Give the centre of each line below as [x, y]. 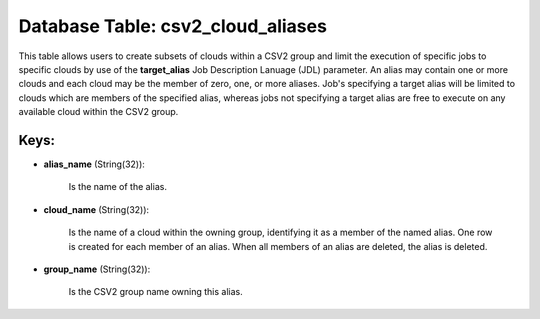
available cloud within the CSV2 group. [98, 112]
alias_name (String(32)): [94, 164]
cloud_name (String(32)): [96, 209]
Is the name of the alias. [117, 187]
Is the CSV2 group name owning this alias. [156, 292]
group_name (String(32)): [97, 269]
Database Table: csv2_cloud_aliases [172, 26]
